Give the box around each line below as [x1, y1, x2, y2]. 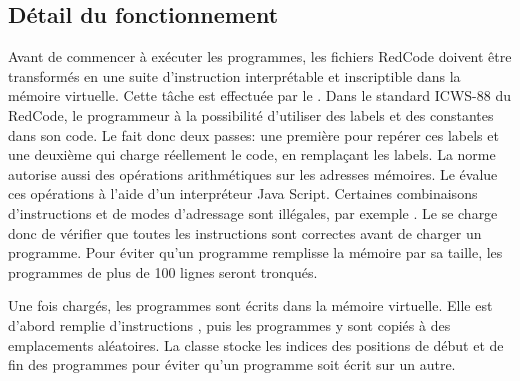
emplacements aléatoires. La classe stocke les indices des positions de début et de [8, 334, 504, 355]
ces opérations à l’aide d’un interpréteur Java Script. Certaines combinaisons [8, 183, 478, 204]
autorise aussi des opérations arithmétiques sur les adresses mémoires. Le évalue [8, 163, 498, 184]
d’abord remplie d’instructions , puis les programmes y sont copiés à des [8, 314, 451, 335]
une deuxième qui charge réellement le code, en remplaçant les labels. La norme [8, 144, 496, 165]
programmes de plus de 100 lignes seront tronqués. [8, 261, 318, 282]
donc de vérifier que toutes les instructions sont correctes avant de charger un [8, 222, 482, 243]
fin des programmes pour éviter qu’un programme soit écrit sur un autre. [8, 354, 456, 375]
